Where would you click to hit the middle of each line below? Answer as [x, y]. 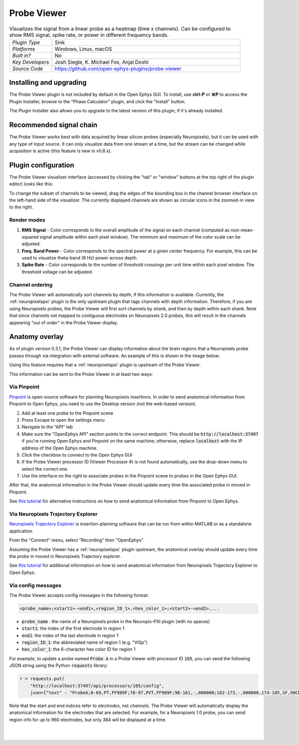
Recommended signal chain [53, 125]
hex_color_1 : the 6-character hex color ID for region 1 [78, 649]
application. [21, 531]
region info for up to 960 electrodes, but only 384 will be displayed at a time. [88, 720]
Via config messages [35, 585]
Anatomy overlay [36, 337]
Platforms [24, 49]
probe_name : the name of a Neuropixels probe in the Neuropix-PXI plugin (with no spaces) [116, 621]
